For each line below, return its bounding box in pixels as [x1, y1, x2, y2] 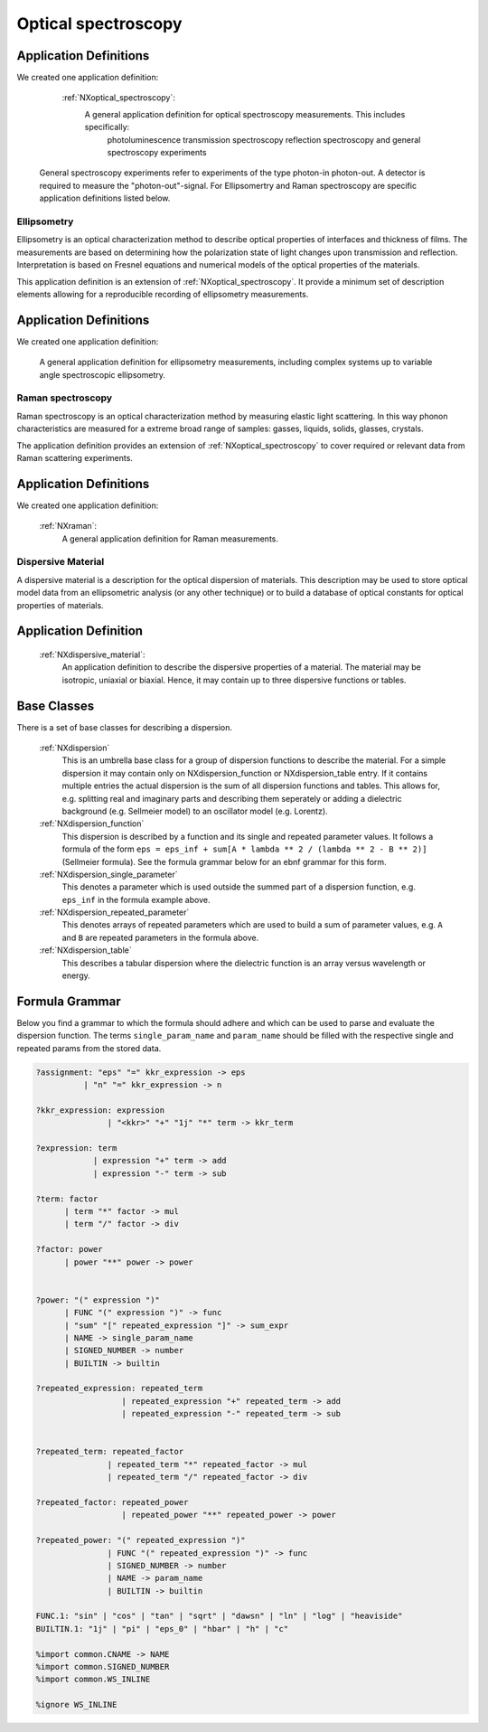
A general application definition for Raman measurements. [61, 533, 279, 544]
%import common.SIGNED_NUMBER [35, 1661, 170, 1672]
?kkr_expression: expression [35, 1105, 165, 1115]
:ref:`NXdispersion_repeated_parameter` [39, 907, 190, 918]
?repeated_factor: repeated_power [35, 1497, 189, 1507]
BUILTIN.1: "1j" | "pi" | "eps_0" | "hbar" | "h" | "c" [35, 1624, 289, 1633]
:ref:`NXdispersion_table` [39, 945, 133, 955]
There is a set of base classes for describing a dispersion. [16, 721, 232, 732]
